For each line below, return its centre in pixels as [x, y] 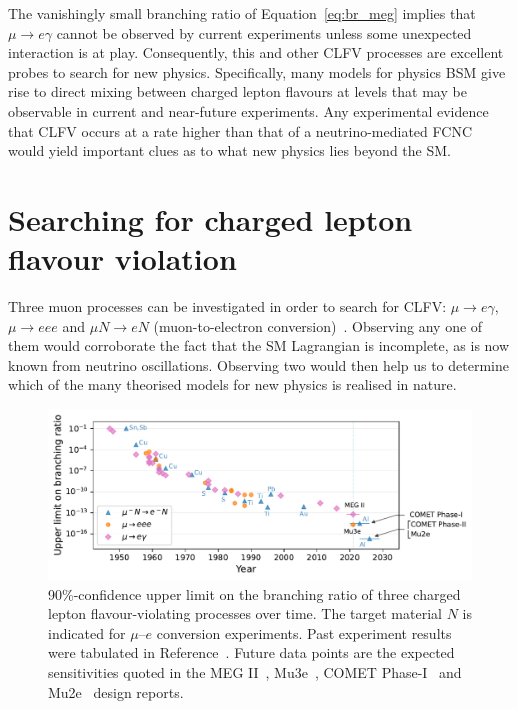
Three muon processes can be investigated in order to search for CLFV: [227, 306]
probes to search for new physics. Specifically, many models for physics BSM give [257, 71]
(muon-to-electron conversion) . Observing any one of [318, 325]
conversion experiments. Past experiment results [304, 632]
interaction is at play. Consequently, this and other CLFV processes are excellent [256, 52]
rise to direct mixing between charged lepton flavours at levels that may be [237, 91]
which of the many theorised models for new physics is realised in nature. [232, 384]
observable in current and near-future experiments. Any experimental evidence [248, 110]
